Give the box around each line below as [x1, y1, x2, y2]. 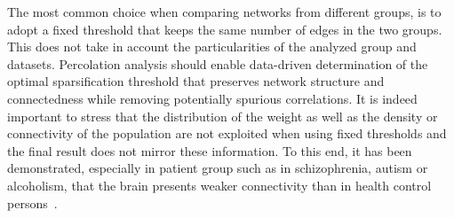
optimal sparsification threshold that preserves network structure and [7, 72, 385, 90]
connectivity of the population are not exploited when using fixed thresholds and [7, 124, 447, 143]
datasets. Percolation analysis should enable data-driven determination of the [7, 54, 428, 73]
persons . [7, 193, 58, 212]
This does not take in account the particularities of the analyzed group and [7, 37, 417, 56]
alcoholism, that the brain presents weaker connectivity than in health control [7, 175, 432, 194]
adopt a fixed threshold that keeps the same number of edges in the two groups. [7, 19, 442, 38]
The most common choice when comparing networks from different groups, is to [7, 3, 442, 20]
